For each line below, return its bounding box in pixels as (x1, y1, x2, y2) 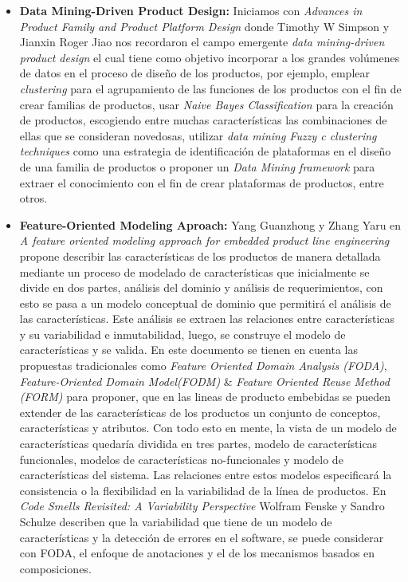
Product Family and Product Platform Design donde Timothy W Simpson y (19, 18, 390, 34)
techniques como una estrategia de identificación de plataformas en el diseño (19, 143, 391, 159)
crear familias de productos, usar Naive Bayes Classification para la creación (19, 96, 394, 112)
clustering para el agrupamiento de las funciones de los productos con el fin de (19, 80, 402, 96)
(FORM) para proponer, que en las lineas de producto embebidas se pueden (19, 388, 391, 405)
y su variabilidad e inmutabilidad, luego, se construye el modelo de (19, 325, 346, 342)
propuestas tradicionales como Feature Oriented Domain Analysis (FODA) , (19, 357, 387, 374)
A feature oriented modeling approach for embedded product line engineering (19, 232, 390, 249)
